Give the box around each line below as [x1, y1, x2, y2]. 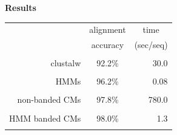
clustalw [50, 57, 81, 69]
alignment [89, 23, 126, 36]
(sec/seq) [134, 38, 168, 51]
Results [5, 1, 36, 13]
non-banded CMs [17, 93, 81, 106]
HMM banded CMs [9, 111, 81, 124]
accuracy [91, 38, 124, 51]
